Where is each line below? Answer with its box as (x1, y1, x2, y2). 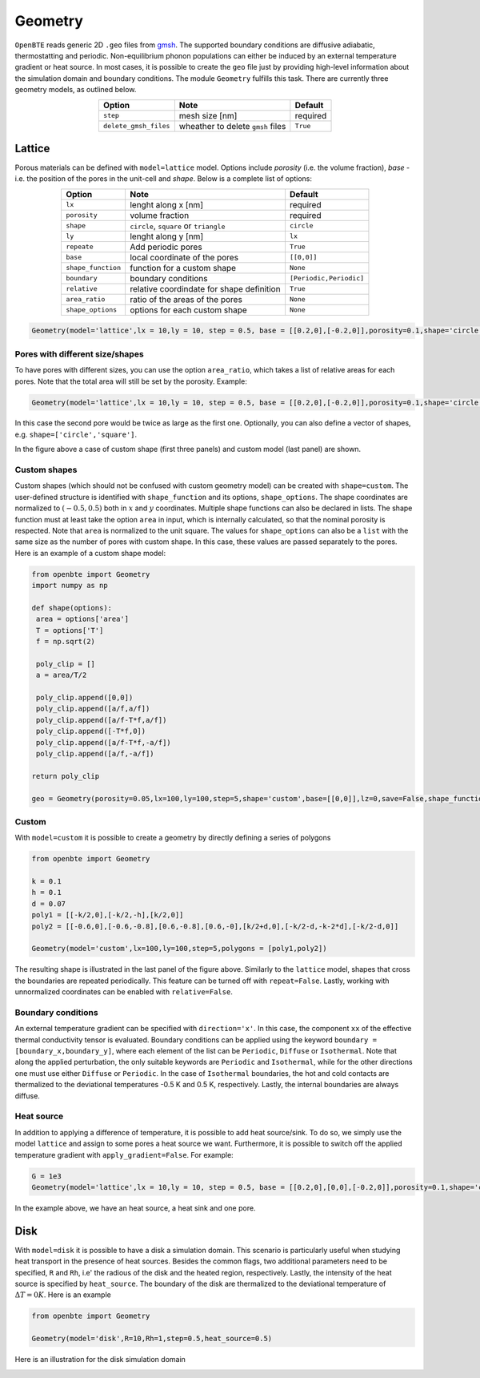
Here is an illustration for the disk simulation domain (14, 1355, 186, 1364)
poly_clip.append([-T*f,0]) (36, 727, 146, 736)
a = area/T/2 (36, 671, 87, 680)
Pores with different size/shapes (14, 349, 144, 360)
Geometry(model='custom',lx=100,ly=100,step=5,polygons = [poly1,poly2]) (31, 944, 327, 953)
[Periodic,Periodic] (289, 274, 365, 283)
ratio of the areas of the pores (129, 293, 243, 304)
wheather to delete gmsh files (178, 120, 286, 131)
